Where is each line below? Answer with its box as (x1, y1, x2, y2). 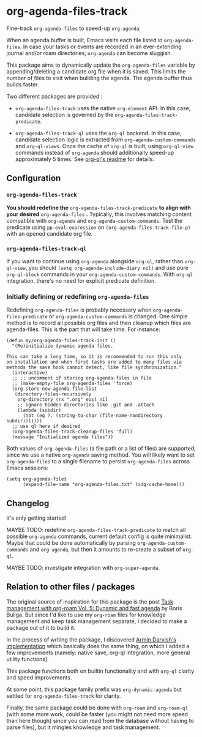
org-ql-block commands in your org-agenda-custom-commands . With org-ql (6, 271, 193, 278)
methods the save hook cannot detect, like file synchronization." (6, 364, 182, 371)
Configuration (6, 173, 61, 184)
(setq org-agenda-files (6, 476, 67, 482)
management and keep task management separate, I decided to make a (6, 617, 187, 625)
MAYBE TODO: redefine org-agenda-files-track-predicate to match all (6, 526, 186, 534)
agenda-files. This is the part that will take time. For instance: (6, 326, 161, 333)
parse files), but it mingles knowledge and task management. (6, 724, 160, 731)
